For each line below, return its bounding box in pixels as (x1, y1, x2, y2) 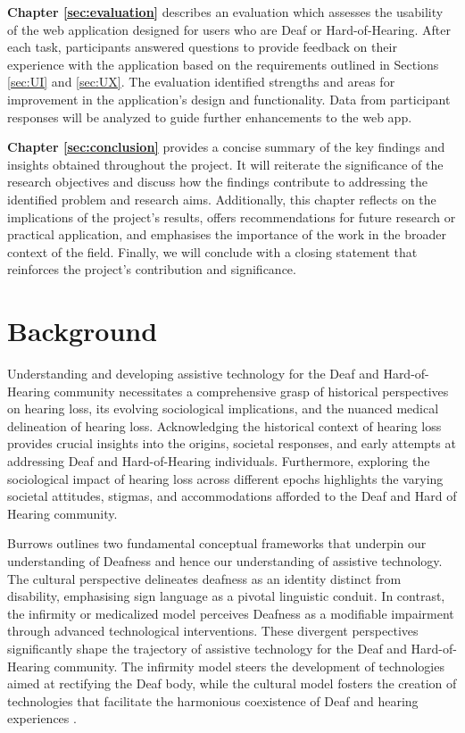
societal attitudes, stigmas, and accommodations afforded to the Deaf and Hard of (7, 487, 457, 505)
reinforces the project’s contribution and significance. (7, 260, 296, 279)
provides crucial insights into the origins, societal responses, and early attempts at (7, 434, 456, 453)
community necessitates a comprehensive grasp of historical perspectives (54, 381, 449, 400)
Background (7, 312, 158, 349)
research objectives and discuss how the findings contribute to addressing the (7, 172, 428, 191)
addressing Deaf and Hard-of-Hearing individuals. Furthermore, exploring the (7, 452, 430, 470)
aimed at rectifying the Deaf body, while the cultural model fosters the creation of (7, 674, 457, 693)
